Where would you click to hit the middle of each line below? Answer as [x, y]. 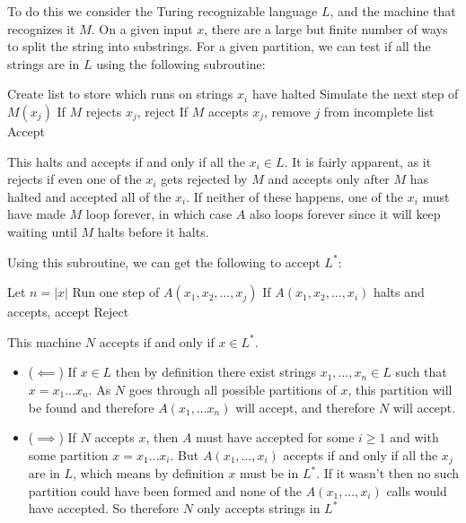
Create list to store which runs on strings [120, 94]
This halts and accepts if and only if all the [127, 161]
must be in [269, 473]
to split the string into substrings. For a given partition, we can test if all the [219, 46]
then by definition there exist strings [215, 372]
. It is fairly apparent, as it [358, 161]
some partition [68, 454]
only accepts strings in [259, 508]
